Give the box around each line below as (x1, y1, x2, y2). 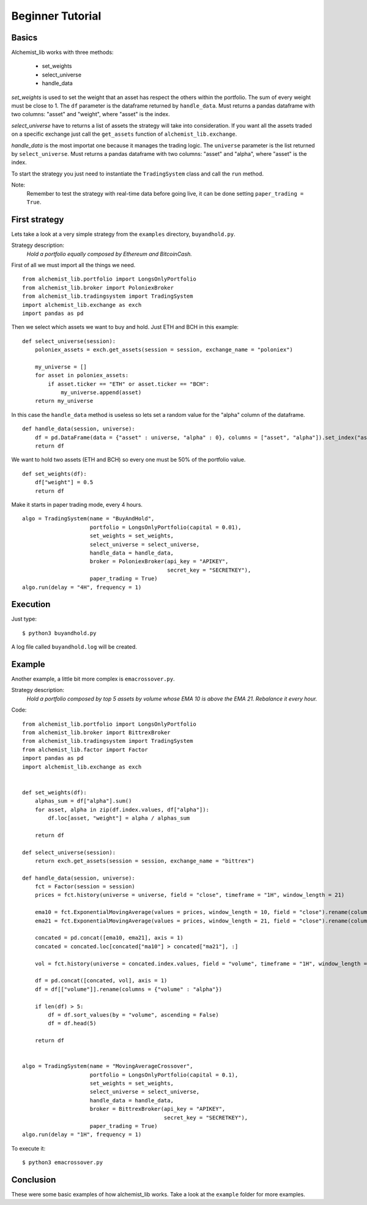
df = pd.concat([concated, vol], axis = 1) (34, 977, 168, 984)
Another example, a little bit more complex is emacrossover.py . (11, 676, 176, 683)
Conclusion (11, 1174, 56, 1185)
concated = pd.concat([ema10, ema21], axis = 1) (34, 934, 183, 942)
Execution (11, 599, 51, 610)
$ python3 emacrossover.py (22, 1159, 103, 1166)
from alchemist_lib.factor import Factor (22, 746, 148, 753)
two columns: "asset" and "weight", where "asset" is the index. (11, 111, 171, 118)
